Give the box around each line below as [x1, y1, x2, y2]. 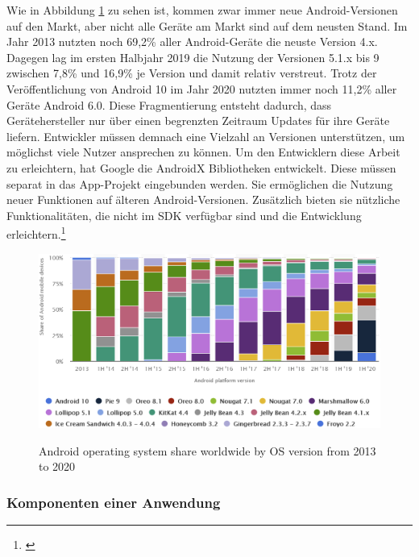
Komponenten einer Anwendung [6, 492, 221, 512]
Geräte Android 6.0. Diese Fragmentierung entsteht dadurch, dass [6, 96, 332, 113]
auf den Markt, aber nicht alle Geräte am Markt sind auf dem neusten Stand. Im [6, 17, 408, 34]
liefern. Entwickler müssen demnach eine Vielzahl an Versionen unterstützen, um [6, 127, 405, 144]
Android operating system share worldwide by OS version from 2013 [39, 442, 376, 459]
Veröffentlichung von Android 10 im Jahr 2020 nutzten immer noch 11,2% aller [6, 80, 397, 97]
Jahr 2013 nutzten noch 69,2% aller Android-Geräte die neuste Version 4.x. [6, 33, 378, 50]
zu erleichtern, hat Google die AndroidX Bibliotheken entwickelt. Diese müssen [6, 159, 396, 176]
